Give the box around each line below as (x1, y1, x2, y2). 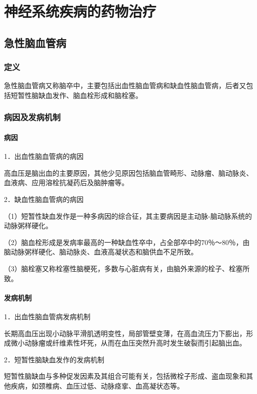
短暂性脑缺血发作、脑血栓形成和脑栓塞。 (10, 90, 142, 100)
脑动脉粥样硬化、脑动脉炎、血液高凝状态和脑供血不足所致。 (4, 246, 198, 257)
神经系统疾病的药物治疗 (4, 1, 157, 21)
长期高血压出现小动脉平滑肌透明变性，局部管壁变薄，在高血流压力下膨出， (4, 328, 246, 338)
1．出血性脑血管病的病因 (4, 151, 84, 161)
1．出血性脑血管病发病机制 (4, 311, 90, 321)
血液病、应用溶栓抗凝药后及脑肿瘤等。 (4, 177, 128, 188)
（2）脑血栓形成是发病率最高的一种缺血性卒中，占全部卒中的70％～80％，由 (4, 237, 250, 247)
